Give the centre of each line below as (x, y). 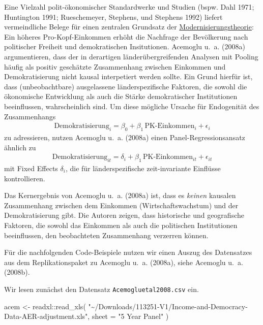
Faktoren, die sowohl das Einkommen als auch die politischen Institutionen (121, 225)
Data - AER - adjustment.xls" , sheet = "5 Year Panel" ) (86, 316)
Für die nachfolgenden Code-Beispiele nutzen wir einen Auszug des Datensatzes (128, 252)
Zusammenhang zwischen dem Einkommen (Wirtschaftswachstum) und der (121, 205)
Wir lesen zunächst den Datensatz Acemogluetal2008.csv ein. (101, 289)
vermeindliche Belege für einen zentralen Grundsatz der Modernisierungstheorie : (129, 27)
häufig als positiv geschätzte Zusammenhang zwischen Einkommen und (115, 66)
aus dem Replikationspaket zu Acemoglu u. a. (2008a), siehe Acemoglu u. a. (124, 262)
